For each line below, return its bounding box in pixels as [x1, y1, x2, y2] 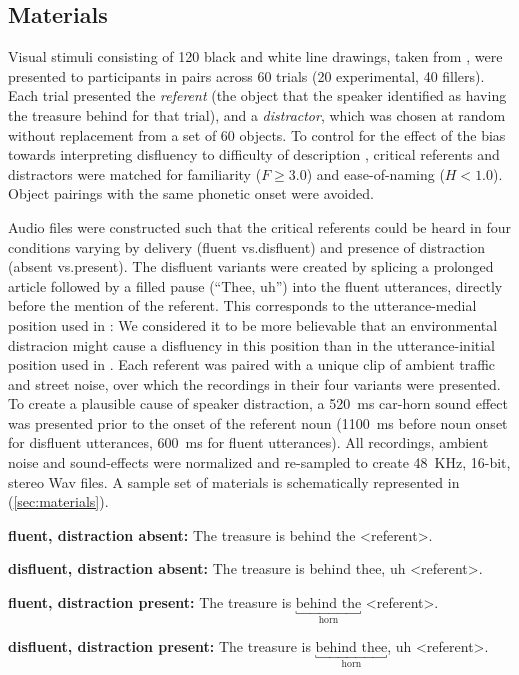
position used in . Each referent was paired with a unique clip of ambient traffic [8, 354, 496, 375]
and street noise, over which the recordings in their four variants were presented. [8, 373, 501, 394]
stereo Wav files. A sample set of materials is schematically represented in [8, 471, 460, 492]
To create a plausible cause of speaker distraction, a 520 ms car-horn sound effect [8, 393, 508, 414]
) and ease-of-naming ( [306, 163, 445, 184]
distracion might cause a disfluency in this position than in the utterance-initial [8, 334, 496, 355]
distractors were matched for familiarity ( [8, 163, 262, 184]
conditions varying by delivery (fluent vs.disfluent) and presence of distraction [8, 236, 485, 257]
